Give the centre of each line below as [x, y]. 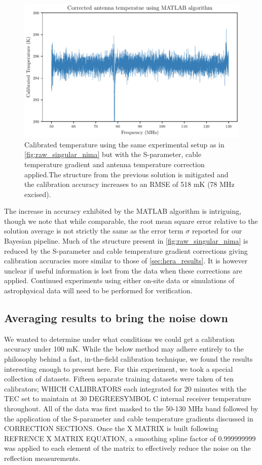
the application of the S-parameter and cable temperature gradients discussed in [129, 418]
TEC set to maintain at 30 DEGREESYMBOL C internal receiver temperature [127, 398]
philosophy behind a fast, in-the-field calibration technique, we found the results [128, 359]
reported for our [217, 231]
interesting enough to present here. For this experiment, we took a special [119, 369]
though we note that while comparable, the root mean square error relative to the [131, 221]
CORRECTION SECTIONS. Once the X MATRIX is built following [111, 428]
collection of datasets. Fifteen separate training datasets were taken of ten [119, 379]
